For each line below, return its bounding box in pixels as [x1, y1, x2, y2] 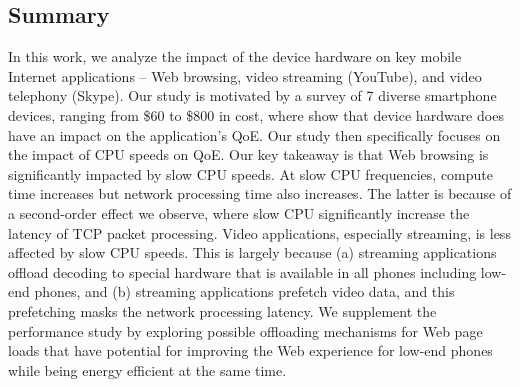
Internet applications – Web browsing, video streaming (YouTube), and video [8, 65, 482, 86]
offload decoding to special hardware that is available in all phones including [8, 261, 477, 282]
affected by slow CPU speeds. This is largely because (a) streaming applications [8, 242, 497, 263]
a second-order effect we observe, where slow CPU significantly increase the [8, 202, 470, 223]
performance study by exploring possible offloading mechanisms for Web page [8, 320, 483, 341]
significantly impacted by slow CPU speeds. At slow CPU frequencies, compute [8, 163, 494, 184]
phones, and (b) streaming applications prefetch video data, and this [34, 281, 455, 302]
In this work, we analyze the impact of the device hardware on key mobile [8, 46, 462, 67]
